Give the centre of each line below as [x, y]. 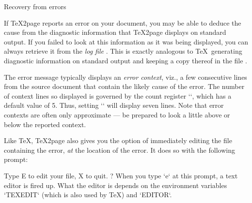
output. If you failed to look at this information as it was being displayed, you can [126, 41]
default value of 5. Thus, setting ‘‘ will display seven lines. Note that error [114, 105]
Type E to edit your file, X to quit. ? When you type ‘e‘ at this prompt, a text [121, 175]
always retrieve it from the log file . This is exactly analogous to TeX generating [123, 51]
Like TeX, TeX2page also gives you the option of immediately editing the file [118, 140]
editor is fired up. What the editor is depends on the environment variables [116, 185]
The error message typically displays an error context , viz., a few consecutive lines [126, 77]
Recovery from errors [35, 6]
